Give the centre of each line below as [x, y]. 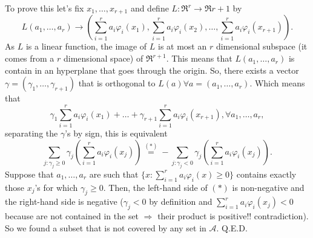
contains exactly [266, 174]
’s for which [56, 187]
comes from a [30, 58]
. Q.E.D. [232, 227]
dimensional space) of [104, 58]
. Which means [277, 83]
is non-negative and [268, 187]
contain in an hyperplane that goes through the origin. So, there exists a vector [152, 70]
